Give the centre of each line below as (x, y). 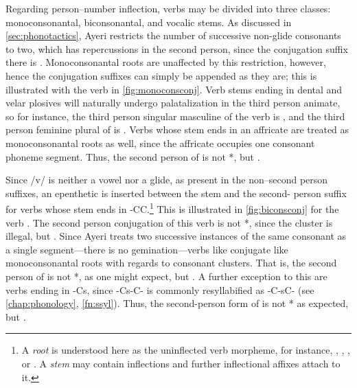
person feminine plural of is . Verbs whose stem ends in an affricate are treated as (177, 129)
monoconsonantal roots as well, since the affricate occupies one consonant (160, 142)
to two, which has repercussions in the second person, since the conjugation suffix (177, 48)
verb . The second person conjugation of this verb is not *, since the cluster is (169, 222)
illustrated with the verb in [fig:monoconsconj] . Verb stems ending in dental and (174, 89)
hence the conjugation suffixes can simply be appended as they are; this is (161, 75)
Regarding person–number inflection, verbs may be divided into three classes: (168, 8)
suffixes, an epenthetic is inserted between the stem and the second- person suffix (176, 193)
